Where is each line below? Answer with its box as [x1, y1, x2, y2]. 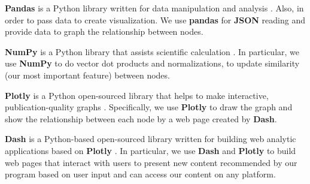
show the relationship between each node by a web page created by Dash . [5, 112, 277, 125]
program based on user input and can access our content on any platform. [5, 168, 276, 180]
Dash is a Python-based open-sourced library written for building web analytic [5, 132, 296, 145]
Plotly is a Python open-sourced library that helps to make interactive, [5, 89, 269, 101]
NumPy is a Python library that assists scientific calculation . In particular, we [5, 45, 300, 58]
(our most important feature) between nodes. [5, 68, 170, 81]
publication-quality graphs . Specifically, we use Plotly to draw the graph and [5, 101, 293, 113]
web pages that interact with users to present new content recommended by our [5, 156, 297, 168]
